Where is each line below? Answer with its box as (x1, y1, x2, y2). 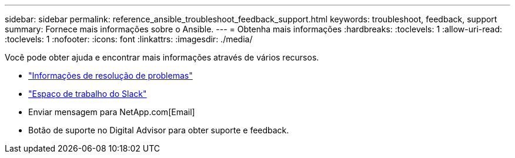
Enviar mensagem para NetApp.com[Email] (28, 107, 195, 117)
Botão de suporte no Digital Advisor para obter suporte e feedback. (28, 125, 289, 135)
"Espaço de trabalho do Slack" (28, 89, 147, 99)
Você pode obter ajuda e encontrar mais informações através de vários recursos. (5, 52, 319, 62)
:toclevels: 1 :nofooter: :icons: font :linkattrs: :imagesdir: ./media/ (5, 34, 253, 44)
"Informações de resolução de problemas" (28, 70, 193, 80)
